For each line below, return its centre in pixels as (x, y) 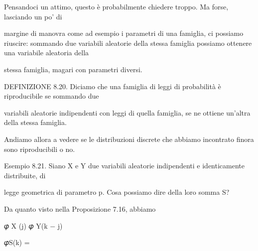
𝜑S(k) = (17, 242)
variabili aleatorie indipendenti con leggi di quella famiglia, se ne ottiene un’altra (127, 112)
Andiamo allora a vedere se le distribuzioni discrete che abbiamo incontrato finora (129, 139)
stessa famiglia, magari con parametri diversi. (73, 69)
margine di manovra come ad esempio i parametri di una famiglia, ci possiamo (124, 33)
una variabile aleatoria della (47, 53)
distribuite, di (25, 175)
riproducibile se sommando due (52, 96)
